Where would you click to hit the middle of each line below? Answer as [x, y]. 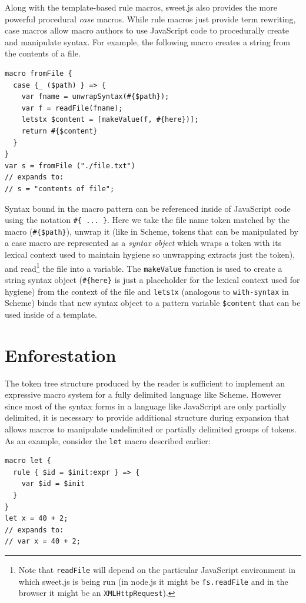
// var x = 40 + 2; [43, 542]
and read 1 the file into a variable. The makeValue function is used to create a [144, 267]
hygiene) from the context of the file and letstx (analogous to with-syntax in [147, 291]
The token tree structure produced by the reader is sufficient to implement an [145, 383]
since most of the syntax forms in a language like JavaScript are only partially [146, 406]
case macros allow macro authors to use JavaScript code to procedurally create [147, 30]
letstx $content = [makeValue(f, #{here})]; [110, 120]
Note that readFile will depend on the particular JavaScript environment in [157, 569]
